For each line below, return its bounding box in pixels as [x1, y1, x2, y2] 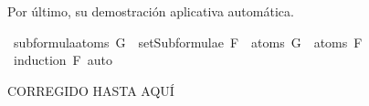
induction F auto [13, 50, 112, 69]
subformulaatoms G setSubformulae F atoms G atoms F [13, 32, 363, 51]
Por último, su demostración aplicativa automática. [7, 2, 294, 20]
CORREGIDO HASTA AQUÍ [7, 80, 174, 100]
